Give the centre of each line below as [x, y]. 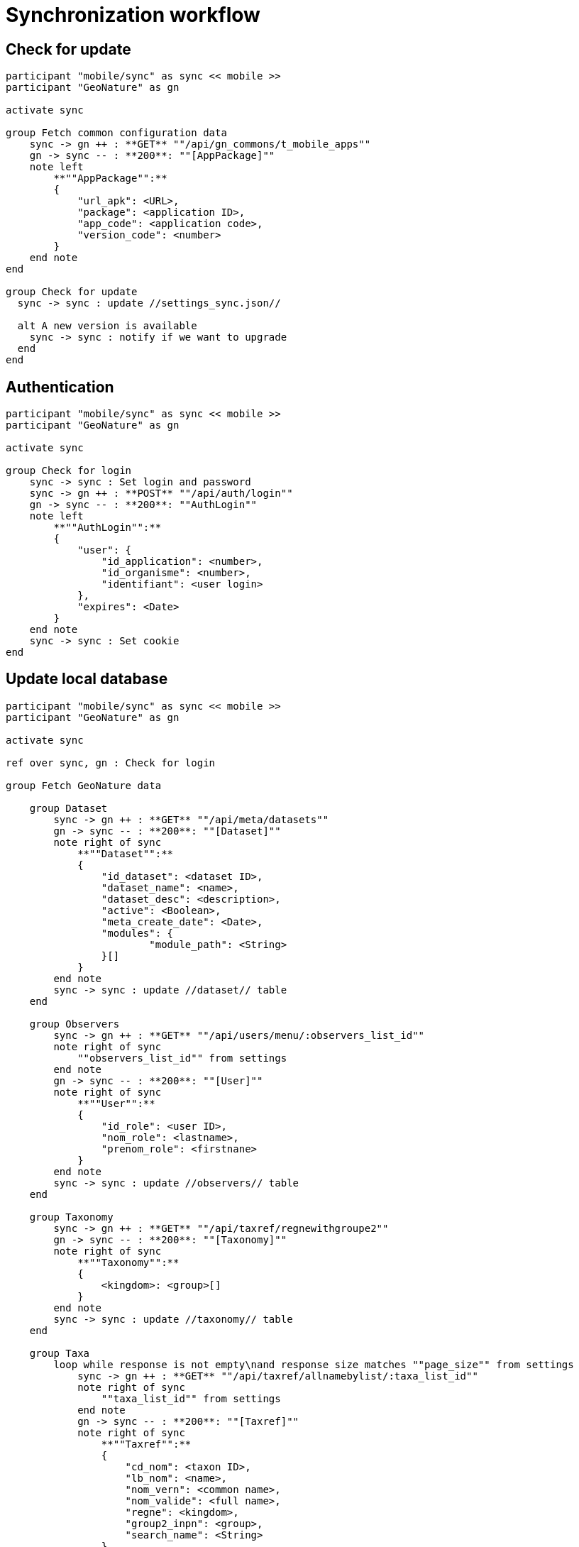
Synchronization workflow [133, 15]
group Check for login [69, 471]
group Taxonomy [71, 1217]
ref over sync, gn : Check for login [111, 763]
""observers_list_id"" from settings [182, 1058]
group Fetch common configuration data [116, 133]
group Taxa [60, 1353]
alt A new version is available [107, 326]
